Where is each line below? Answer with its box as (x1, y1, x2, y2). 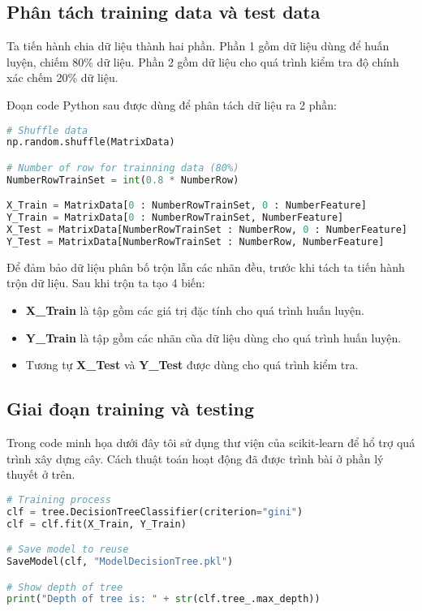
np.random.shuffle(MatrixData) (6, 136, 175, 148)
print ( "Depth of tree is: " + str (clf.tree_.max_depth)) (6, 593, 321, 605)
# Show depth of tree (6, 581, 123, 593)
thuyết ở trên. (6, 466, 75, 483)
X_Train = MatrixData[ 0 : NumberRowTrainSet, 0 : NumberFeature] (6, 200, 367, 212)
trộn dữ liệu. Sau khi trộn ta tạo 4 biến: (6, 274, 205, 291)
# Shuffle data (6, 124, 88, 136)
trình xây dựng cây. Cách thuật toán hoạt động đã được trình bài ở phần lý (6, 450, 384, 467)
